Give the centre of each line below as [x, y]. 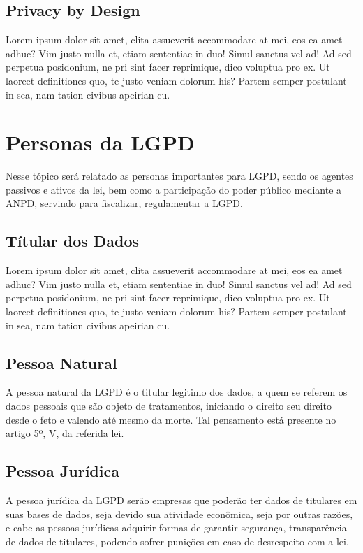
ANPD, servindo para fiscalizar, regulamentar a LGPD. [124, 203]
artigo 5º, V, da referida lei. [65, 433]
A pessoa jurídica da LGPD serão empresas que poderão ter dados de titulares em [181, 500]
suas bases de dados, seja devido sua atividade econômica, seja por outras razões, [179, 513]
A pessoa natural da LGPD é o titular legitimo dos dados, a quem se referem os [177, 392]
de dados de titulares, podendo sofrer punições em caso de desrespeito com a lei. [177, 541]
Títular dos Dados [73, 241]
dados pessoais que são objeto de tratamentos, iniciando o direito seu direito [169, 406]
